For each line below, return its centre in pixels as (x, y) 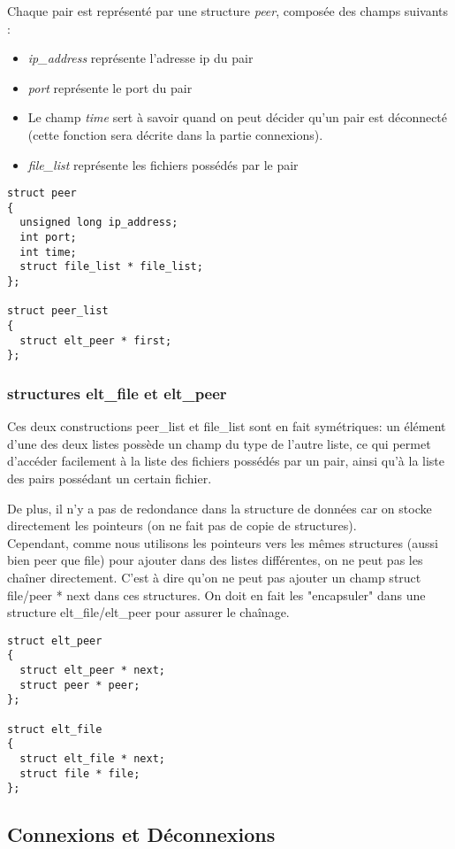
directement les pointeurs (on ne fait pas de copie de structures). (182, 525)
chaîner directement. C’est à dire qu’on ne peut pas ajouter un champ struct (214, 577)
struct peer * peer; (80, 685)
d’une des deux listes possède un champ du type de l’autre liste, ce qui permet (219, 443)
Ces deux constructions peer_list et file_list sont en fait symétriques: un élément (227, 426)
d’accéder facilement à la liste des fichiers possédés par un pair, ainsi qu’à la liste (226, 461)
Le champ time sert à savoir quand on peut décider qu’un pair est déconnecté (238, 117)
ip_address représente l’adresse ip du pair (140, 58)
